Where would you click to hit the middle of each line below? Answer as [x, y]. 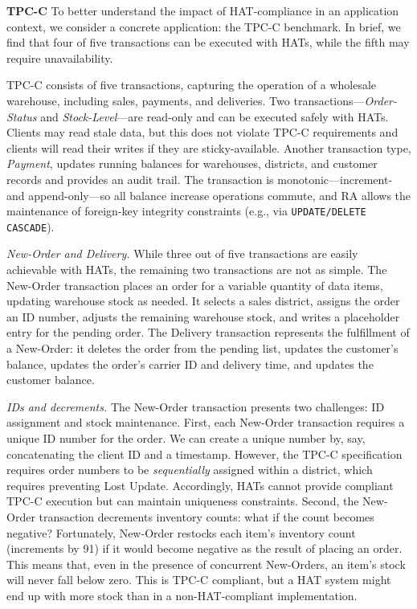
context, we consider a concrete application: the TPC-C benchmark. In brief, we [204, 26]
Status [22, 116]
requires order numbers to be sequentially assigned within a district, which [190, 470]
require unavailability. [60, 57]
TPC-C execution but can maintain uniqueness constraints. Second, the [183, 501]
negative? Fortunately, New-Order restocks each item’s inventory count [181, 532]
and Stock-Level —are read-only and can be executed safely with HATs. [215, 116]
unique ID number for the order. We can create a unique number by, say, [186, 437]
